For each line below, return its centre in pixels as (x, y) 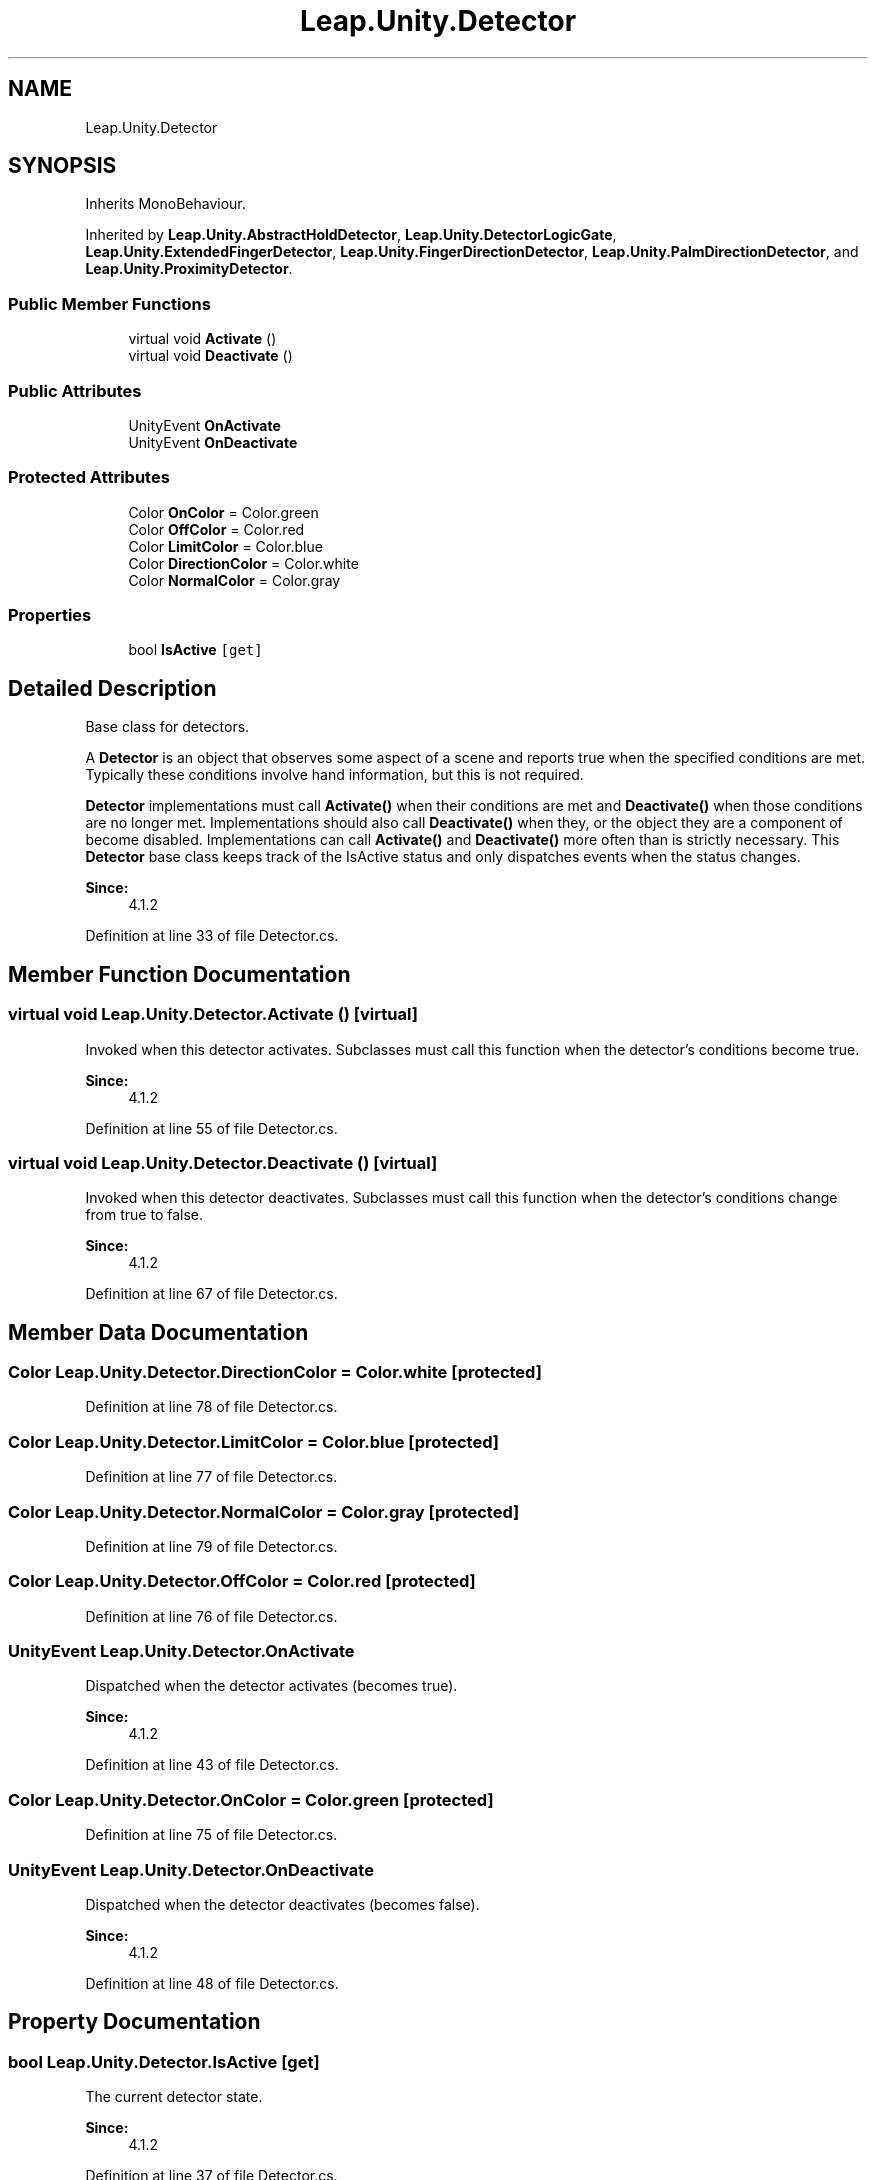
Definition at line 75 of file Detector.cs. (211, 1835)
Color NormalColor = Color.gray (234, 580)
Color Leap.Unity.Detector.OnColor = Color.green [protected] (251, 1799)
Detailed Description (112, 688)
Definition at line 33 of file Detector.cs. (212, 936)
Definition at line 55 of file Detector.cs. (211, 1128)
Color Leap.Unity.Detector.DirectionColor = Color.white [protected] (275, 1372)
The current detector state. (174, 2097)
